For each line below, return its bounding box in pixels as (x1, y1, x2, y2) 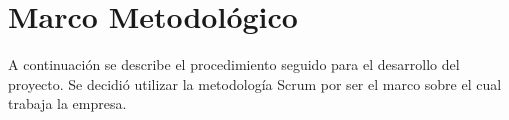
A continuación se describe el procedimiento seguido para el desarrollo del (8, 54, 460, 75)
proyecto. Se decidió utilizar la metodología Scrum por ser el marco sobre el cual (8, 73, 502, 94)
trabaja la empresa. (8, 93, 127, 114)
